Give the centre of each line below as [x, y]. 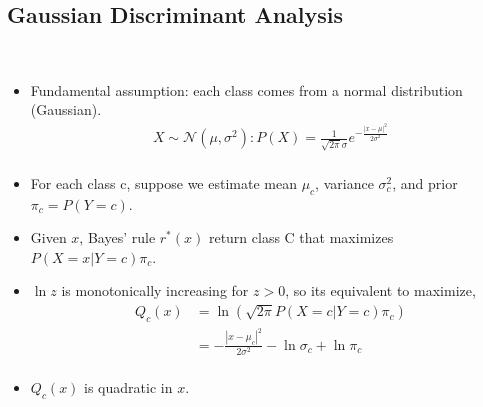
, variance [344, 182]
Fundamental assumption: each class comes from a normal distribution [246, 89]
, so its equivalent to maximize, [380, 290]
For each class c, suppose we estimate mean [163, 182]
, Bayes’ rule [117, 237]
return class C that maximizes [301, 237]
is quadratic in [128, 386]
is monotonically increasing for [155, 290]
